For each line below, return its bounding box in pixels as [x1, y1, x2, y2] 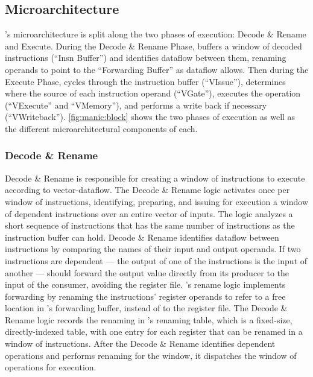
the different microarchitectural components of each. [5, 122, 198, 135]
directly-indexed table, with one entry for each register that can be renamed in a [5, 325, 303, 338]
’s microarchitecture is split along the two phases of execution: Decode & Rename [5, 28, 306, 40]
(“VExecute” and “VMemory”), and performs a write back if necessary [5, 98, 267, 111]
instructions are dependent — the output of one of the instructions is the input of [5, 254, 308, 267]
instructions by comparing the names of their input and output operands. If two [5, 242, 301, 255]
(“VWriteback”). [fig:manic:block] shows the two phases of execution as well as [5, 110, 296, 123]
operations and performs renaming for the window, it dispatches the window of [5, 349, 297, 361]
